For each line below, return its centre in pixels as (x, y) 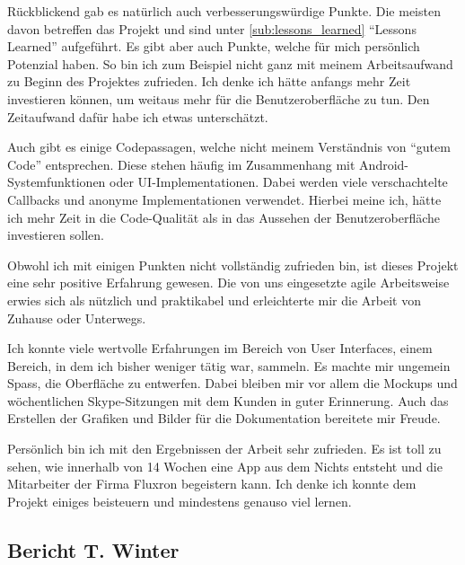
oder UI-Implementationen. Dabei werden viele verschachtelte (279, 182)
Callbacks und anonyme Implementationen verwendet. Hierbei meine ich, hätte (224, 199)
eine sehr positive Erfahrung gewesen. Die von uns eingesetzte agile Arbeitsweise (228, 282)
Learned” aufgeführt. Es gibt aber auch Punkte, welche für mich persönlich (214, 46)
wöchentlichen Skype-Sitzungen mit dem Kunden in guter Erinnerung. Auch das (228, 400)
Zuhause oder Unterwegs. (77, 318)
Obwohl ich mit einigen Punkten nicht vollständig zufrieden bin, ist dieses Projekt (233, 265)
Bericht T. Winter (93, 549)
